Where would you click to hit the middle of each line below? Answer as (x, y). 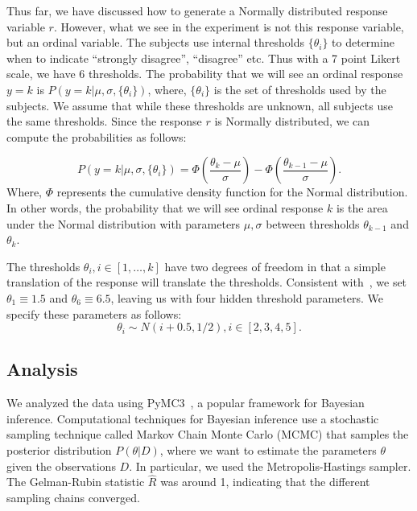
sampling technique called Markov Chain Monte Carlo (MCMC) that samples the (208, 434)
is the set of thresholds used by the (300, 89)
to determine (363, 42)
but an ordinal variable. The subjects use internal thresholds (156, 42)
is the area (362, 207)
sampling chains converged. (73, 498)
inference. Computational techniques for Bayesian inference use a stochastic (193, 418)
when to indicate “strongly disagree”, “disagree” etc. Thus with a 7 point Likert (204, 58)
